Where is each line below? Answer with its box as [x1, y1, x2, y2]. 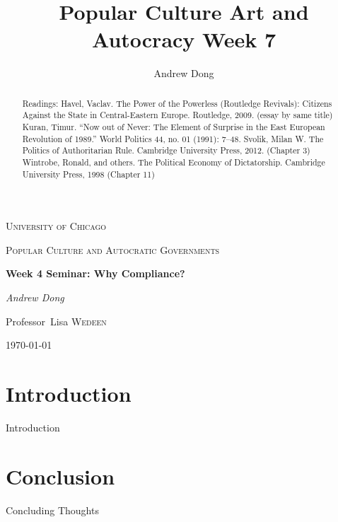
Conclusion [6, 461, 115, 490]
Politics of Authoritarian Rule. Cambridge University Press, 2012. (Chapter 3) [22, 144, 310, 156]
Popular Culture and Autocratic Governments [6, 242, 220, 257]
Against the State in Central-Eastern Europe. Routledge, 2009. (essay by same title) [22, 109, 333, 121]
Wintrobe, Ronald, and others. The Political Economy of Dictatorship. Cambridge [22, 156, 325, 168]
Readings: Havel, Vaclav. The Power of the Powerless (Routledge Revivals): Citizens [22, 97, 332, 109]
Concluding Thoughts [6, 502, 99, 517]
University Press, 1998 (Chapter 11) [22, 168, 155, 180]
